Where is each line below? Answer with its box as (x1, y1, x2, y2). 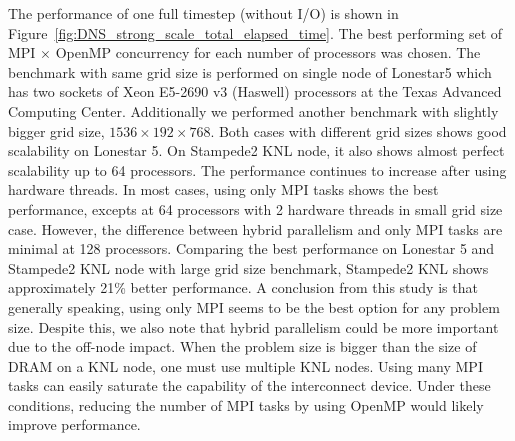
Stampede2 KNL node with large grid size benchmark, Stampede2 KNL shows (8, 257, 489, 278)
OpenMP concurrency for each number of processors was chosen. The (55, 42, 481, 63)
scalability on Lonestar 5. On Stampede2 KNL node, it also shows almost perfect (8, 140, 505, 161)
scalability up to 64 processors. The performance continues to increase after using (8, 159, 507, 180)
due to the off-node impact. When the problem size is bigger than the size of (8, 336, 477, 357)
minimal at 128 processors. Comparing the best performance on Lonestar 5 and (8, 238, 495, 259)
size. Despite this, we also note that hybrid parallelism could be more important (8, 316, 499, 337)
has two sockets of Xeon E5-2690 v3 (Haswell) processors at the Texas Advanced (8, 81, 502, 102)
